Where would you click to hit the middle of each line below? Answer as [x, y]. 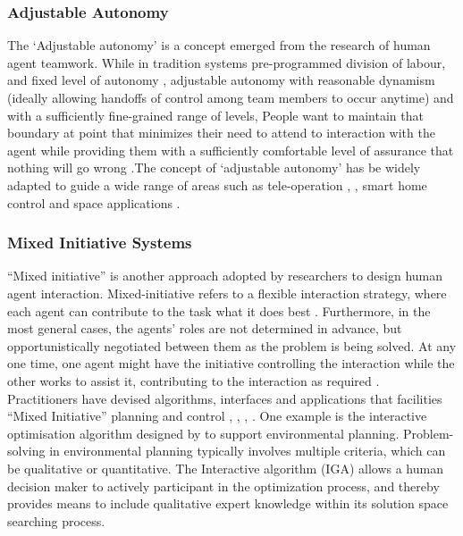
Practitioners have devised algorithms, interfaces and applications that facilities [225, 398]
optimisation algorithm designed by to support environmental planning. [203, 433]
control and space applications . [94, 202]
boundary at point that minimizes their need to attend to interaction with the [221, 133]
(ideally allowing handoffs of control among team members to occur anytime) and [231, 97]
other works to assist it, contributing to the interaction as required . [194, 380]
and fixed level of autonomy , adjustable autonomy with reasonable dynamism [221, 80]
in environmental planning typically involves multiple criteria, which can [248, 451]
